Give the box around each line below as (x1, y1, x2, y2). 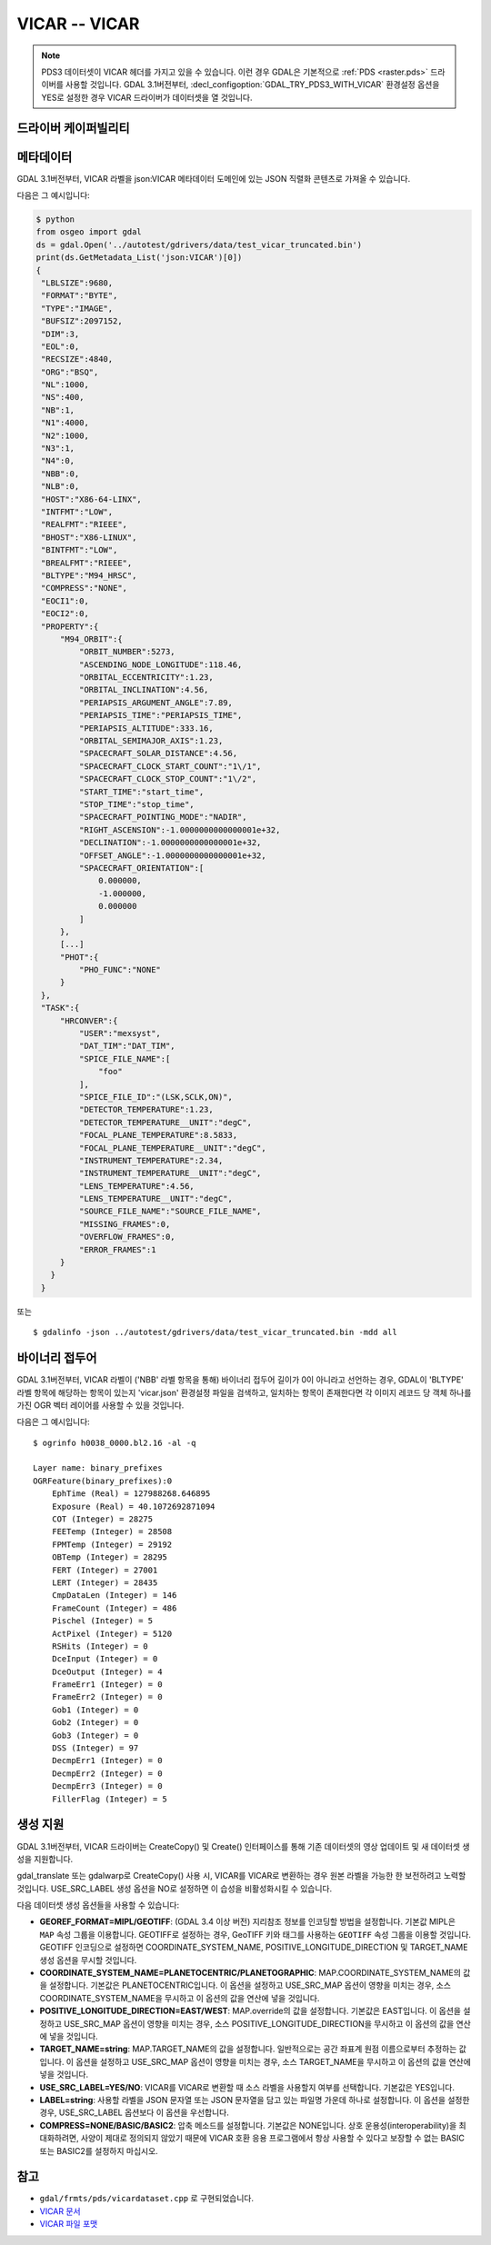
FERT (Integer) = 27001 (51, 1564, 158, 1575)
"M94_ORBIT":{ (59, 634, 123, 644)
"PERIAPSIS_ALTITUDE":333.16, (78, 723, 214, 733)
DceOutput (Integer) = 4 (51, 1666, 163, 1677)
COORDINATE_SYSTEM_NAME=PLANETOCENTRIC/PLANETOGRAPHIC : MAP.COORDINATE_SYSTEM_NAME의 (39, 1968, 461, 1979)
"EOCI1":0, (41, 595, 90, 606)
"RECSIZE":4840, (41, 354, 114, 364)
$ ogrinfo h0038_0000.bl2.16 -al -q (33, 1437, 196, 1448)
